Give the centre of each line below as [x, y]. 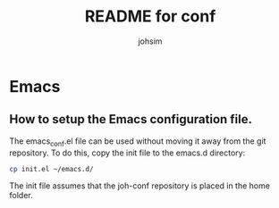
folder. [21, 196]
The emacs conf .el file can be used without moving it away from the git [138, 142]
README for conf [150, 17]
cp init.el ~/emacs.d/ [51, 169]
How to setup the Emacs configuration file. [131, 119]
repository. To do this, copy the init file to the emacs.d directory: [127, 153]
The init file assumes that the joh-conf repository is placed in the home [140, 186]
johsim [150, 41]
